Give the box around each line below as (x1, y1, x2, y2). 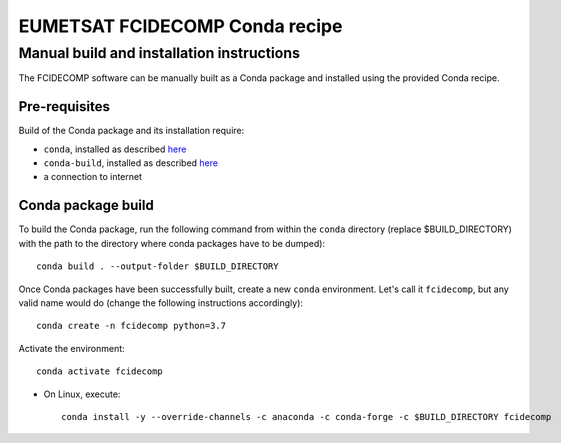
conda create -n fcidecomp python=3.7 (36, 320, 227, 332)
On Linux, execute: (43, 388, 121, 400)
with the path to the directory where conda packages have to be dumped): (18, 237, 325, 249)
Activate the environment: (18, 342, 125, 354)
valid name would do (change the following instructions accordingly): (18, 296, 304, 309)
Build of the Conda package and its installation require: (18, 125, 245, 137)
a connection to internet (43, 171, 143, 183)
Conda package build (18, 197, 154, 214)
